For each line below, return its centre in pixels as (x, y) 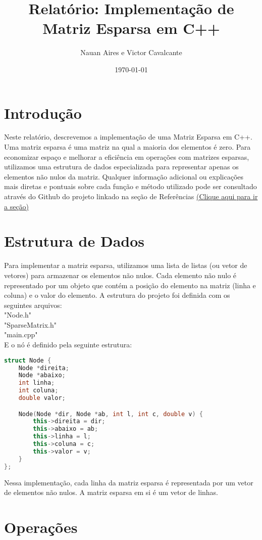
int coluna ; (38, 391)
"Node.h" (18, 315)
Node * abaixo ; (42, 375)
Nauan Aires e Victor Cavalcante (131, 52)
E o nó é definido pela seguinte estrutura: (68, 345)
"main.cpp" (21, 334)
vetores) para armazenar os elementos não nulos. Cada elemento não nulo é (120, 275)
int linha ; (37, 383)
